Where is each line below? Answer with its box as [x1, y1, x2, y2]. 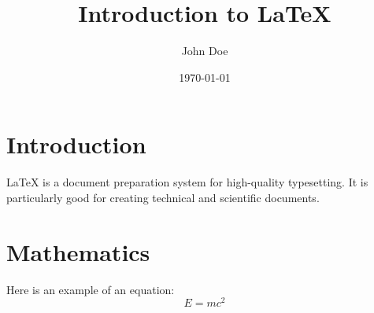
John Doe [181, 42, 228, 59]
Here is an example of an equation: [6, 281, 175, 297]
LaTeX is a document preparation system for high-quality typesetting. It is [6, 174, 368, 190]
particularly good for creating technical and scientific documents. [6, 189, 320, 205]
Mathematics [6, 235, 150, 267]
